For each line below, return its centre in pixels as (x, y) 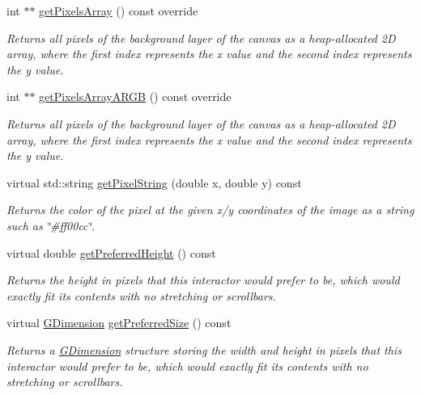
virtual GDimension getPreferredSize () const (119, 323)
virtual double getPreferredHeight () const (111, 252)
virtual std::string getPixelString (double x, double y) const (154, 182)
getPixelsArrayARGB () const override (135, 97)
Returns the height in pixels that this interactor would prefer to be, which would (203, 280)
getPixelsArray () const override (119, 11)
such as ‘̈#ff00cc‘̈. (51, 225)
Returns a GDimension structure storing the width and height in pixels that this (204, 349)
